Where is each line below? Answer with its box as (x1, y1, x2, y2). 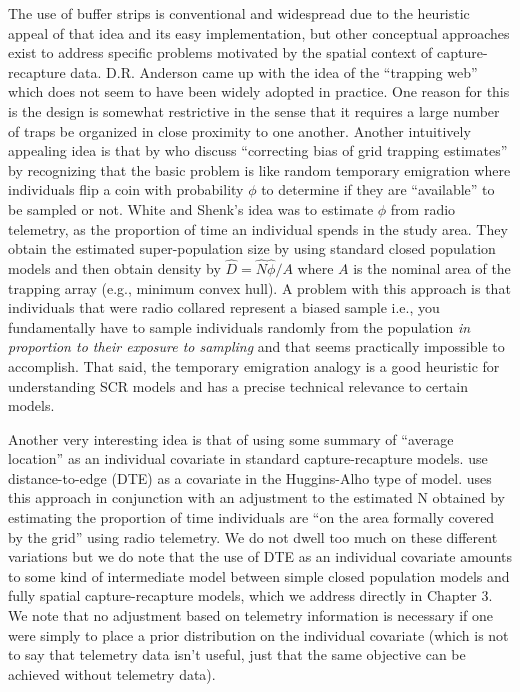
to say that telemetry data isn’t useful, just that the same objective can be (8, 644, 466, 665)
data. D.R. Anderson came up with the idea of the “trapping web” (70, 61, 478, 82)
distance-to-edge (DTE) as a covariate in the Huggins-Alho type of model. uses (8, 467, 492, 488)
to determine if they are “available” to (261, 179, 495, 200)
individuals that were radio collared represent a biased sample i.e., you (8, 297, 440, 318)
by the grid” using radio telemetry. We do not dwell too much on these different (8, 526, 498, 547)
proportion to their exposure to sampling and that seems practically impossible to (8, 336, 505, 357)
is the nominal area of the (353, 257, 511, 278)
